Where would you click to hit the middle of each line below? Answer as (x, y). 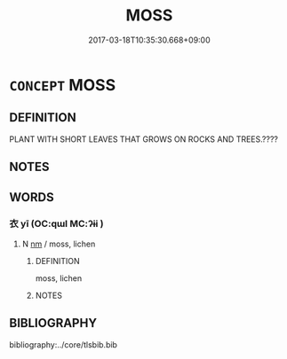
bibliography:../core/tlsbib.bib (64, 344)
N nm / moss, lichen (59, 244)
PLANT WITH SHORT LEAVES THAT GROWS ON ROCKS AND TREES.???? (143, 139)
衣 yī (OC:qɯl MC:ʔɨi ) (56, 224)
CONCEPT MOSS (63, 85)
